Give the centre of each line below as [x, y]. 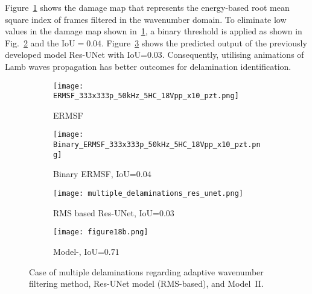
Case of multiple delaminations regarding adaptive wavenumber [146, 271]
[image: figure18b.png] [101, 232]
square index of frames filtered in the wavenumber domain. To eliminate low [146, 19]
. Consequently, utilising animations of [233, 55]
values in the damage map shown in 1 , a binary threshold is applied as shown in [154, 31]
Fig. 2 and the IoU [40, 42]
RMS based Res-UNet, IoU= [106, 212]
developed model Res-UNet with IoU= [76, 55]
